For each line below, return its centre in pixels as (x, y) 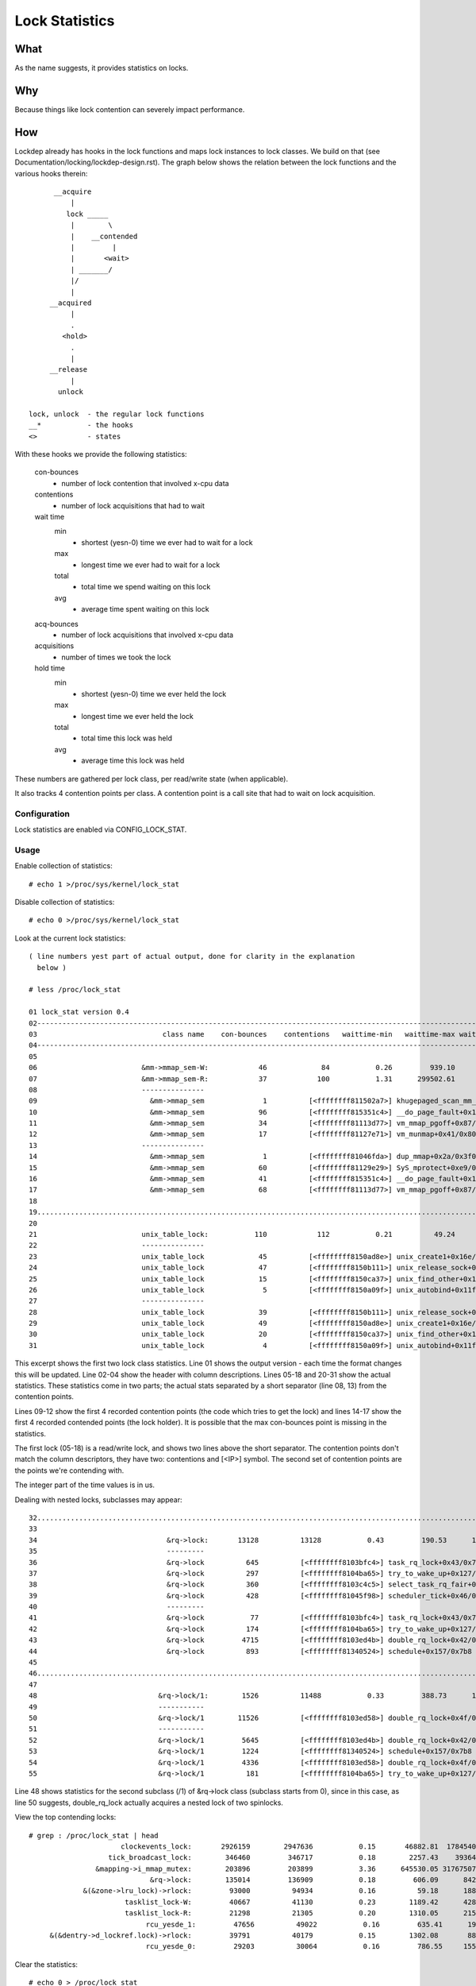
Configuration (42, 813)
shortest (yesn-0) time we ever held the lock (154, 694)
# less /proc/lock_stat (75, 990)
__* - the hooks (81, 425)
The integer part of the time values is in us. (84, 1485)
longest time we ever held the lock (137, 716)
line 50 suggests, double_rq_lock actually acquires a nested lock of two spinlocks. (149, 1802)
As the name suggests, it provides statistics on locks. (102, 68)
